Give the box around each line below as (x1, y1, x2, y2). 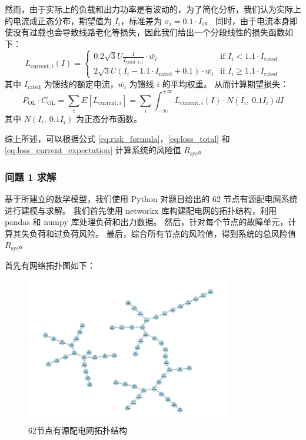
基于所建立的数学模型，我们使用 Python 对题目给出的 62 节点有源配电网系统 (5, 193, 298, 204)
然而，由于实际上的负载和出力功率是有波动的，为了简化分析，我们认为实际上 (5, 3, 301, 15)
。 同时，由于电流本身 (204, 14, 290, 27)
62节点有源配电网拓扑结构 (28, 424, 127, 436)
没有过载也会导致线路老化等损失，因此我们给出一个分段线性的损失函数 (12, 26, 285, 38)
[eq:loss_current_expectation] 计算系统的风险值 (5, 144, 181, 156)
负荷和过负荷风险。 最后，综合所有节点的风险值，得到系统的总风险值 (29, 227, 296, 239)
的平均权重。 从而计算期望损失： (162, 77, 289, 90)
